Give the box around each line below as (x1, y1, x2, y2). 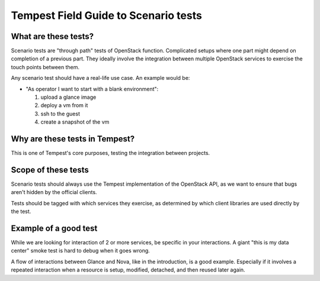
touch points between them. (11, 63, 80, 70)
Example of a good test (11, 223, 98, 233)
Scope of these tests (11, 164, 89, 175)
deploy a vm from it (40, 102, 88, 109)
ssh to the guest (40, 110, 80, 117)
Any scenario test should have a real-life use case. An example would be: (11, 75, 190, 82)
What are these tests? (11, 31, 94, 41)
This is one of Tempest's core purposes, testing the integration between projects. (11, 150, 210, 157)
